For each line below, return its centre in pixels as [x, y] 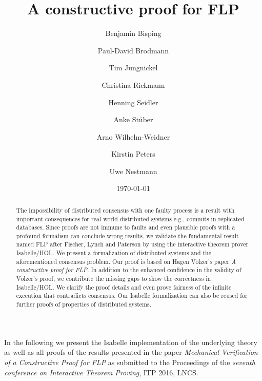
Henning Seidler [133, 102]
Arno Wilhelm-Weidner [133, 136]
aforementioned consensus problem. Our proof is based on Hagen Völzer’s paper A [126, 261]
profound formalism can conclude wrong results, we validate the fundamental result [127, 235]
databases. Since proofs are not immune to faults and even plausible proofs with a [126, 227]
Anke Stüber [133, 119]
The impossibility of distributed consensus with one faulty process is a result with [125, 210]
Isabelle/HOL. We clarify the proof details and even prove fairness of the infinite [124, 287]
